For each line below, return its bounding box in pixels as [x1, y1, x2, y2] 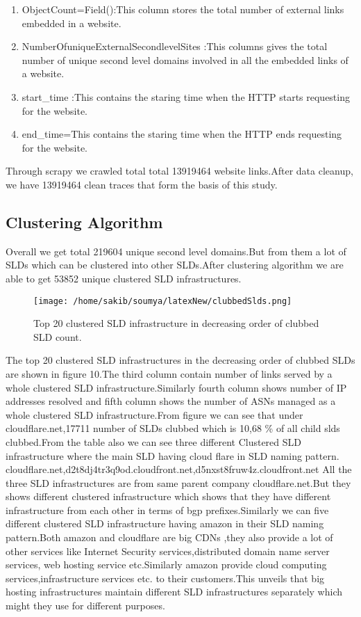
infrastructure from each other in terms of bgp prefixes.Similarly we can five [6, 502, 329, 517]
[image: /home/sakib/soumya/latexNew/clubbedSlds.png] [33, 296, 292, 306]
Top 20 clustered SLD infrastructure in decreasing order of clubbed [33, 316, 319, 330]
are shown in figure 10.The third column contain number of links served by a [6, 366, 333, 380]
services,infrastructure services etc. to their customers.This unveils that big [6, 570, 325, 585]
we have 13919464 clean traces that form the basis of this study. [6, 177, 278, 191]
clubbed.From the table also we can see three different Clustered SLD [6, 434, 301, 449]
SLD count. [33, 329, 82, 344]
